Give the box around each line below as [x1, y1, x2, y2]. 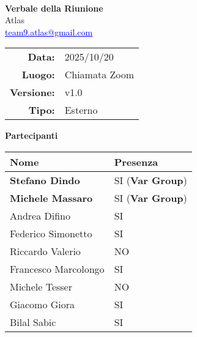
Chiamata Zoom [64, 67, 135, 82]
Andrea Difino [10, 208, 70, 223]
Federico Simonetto [10, 226, 92, 240]
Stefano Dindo [10, 172, 80, 187]
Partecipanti [5, 129, 58, 142]
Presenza [114, 154, 158, 169]
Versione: [10, 85, 55, 100]
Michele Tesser [10, 279, 72, 294]
